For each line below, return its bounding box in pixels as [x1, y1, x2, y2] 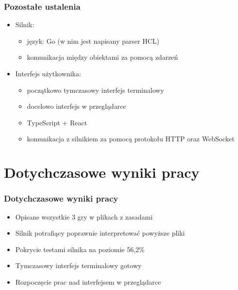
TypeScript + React [27, 117, 87, 127]
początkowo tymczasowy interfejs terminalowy [27, 85, 164, 95]
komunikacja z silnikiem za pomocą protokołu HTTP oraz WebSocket [27, 134, 235, 144]
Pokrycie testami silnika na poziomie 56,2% [15, 244, 145, 254]
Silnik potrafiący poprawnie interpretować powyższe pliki [15, 228, 185, 238]
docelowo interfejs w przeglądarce [27, 101, 126, 111]
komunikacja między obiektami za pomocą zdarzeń [27, 52, 178, 62]
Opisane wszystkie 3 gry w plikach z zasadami [15, 211, 153, 222]
